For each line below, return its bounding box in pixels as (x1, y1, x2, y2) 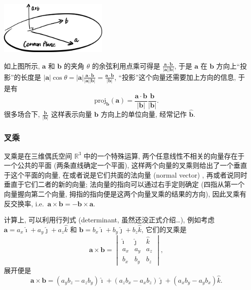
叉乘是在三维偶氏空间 (4, 150, 72, 161)
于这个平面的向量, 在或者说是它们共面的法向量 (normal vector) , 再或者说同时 (4, 169, 248, 180)
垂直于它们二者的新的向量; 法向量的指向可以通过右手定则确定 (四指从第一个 (4, 179, 245, 189)
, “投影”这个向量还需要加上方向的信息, (114, 72, 236, 82)
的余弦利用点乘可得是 (92, 60, 161, 71)
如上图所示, (4, 60, 40, 71)
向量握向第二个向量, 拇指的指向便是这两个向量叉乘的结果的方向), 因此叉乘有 (4, 189, 247, 199)
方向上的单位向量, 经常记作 (101, 109, 187, 119)
